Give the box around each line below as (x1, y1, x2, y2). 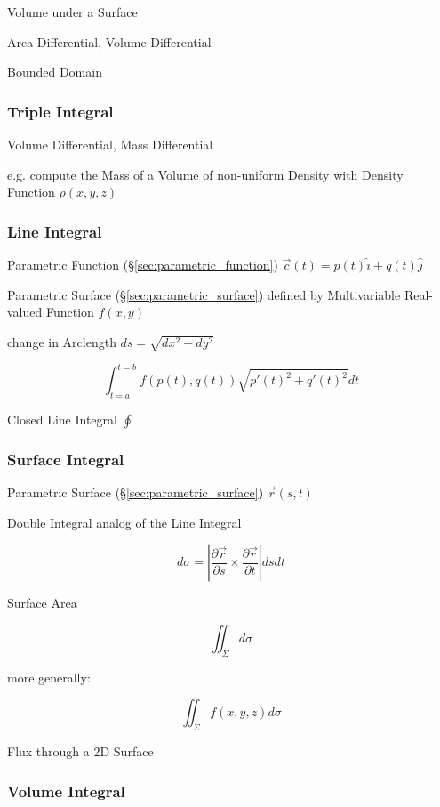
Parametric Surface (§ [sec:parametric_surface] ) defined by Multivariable (7, 285, 401, 303)
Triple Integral (7, 100, 114, 122)
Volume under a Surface (7, 3, 138, 20)
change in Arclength (7, 332, 116, 351)
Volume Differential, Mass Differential (7, 135, 213, 153)
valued (7, 303, 43, 321)
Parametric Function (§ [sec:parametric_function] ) (7, 255, 278, 273)
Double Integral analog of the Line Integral (7, 512, 242, 531)
